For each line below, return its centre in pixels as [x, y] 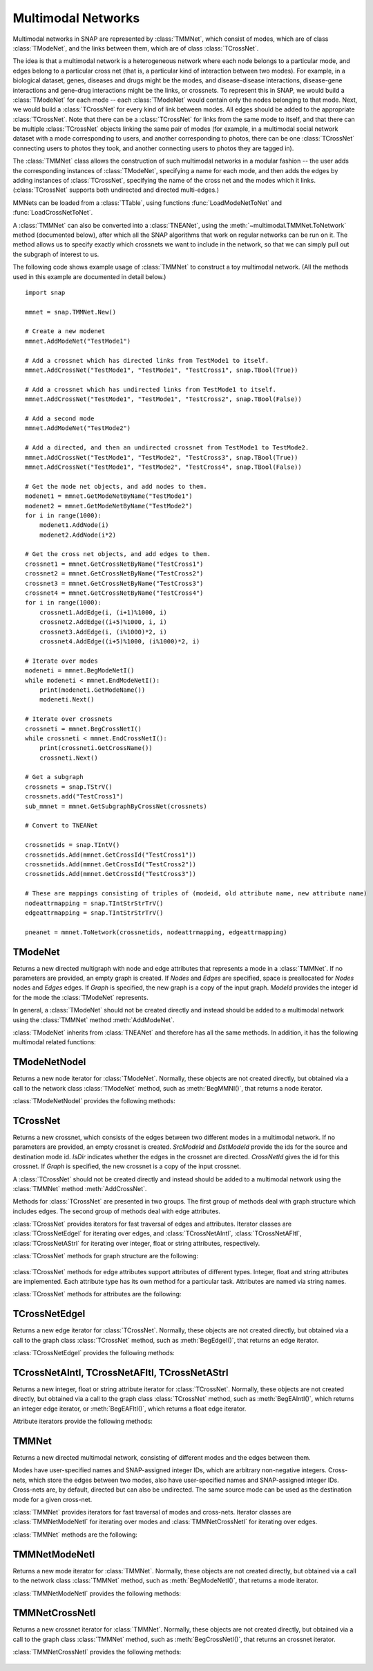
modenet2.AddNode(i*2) [78, 535]
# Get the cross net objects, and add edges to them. [118, 554]
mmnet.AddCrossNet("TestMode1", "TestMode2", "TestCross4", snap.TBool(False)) [163, 467]
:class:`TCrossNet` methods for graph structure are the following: [106, 1256]
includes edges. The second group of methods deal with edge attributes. [117, 1211]
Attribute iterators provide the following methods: [83, 1421]
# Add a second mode [60, 419]
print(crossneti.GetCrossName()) [96, 748]
